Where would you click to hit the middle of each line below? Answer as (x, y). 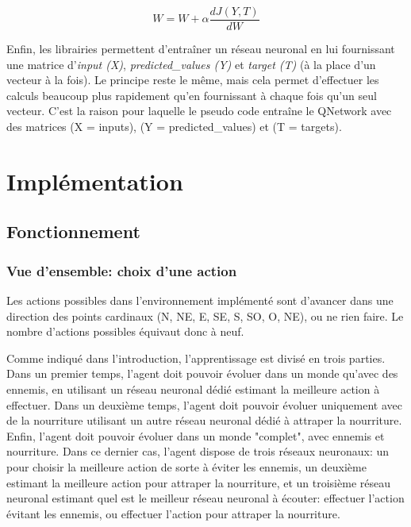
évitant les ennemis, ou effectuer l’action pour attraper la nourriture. (173, 513)
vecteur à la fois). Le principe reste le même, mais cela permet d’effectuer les (193, 80)
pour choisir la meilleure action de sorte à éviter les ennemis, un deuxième (186, 466)
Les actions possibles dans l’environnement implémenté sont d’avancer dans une (200, 300)
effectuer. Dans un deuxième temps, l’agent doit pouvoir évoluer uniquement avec (204, 404)
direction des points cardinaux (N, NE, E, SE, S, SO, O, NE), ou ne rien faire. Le (205, 315)
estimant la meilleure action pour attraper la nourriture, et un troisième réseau (198, 482)
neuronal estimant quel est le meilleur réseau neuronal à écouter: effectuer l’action (205, 498)
